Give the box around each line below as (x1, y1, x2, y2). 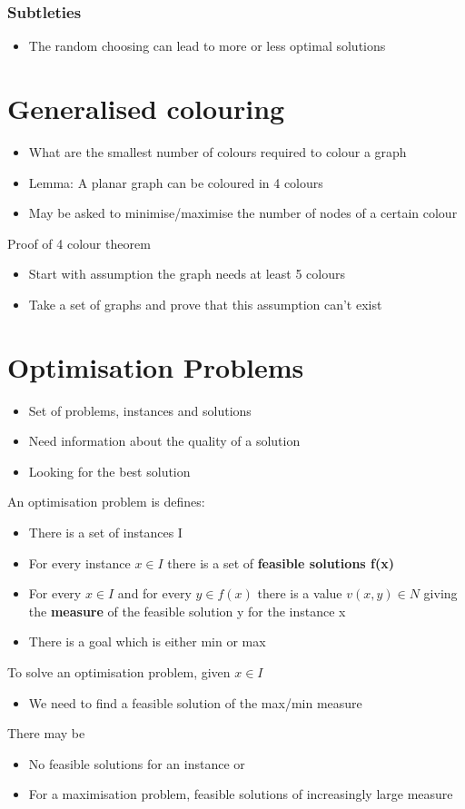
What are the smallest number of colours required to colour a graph (28, 142, 407, 161)
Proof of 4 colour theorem (7, 233, 151, 252)
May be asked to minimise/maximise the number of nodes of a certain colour (28, 203, 458, 222)
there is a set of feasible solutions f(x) (167, 553, 394, 572)
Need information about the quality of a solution (28, 431, 301, 450)
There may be (7, 724, 85, 743)
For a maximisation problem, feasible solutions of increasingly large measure (28, 784, 453, 804)
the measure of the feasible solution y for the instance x (28, 601, 346, 620)
